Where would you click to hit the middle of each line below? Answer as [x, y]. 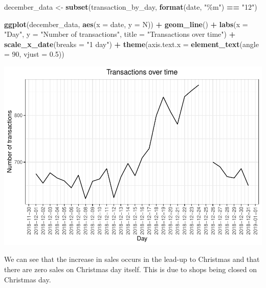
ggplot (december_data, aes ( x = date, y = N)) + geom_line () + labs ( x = [126, 24]
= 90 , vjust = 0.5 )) [34, 54]
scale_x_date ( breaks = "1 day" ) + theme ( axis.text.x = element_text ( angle [131, 44]
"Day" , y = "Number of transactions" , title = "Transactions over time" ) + [120, 34]
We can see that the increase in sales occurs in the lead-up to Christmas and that [132, 259]
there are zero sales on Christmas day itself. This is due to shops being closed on [130, 269]
